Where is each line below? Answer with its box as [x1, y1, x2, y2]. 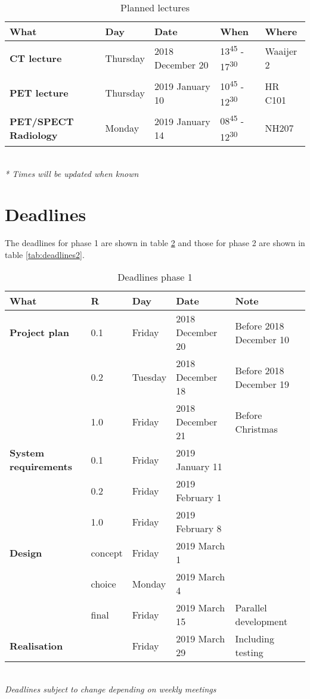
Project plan [10, 325, 69, 340]
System [10, 446, 45, 460]
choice [91, 576, 116, 591]
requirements [10, 459, 72, 474]
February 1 [176, 490, 222, 505]
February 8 [176, 521, 222, 536]
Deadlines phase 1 [117, 270, 193, 284]
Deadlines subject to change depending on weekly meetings [5, 683, 216, 695]
